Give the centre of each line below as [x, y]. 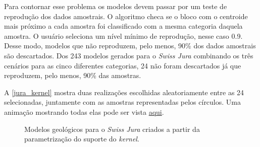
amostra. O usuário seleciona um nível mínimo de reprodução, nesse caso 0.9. [123, 35]
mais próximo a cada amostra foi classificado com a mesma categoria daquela [123, 26]
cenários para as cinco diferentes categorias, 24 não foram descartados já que [123, 65]
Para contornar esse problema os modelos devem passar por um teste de [116, 6]
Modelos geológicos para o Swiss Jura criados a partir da [112, 129]
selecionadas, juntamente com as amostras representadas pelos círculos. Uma [122, 102]
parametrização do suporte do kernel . [82, 139]
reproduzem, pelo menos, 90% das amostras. [73, 75]
